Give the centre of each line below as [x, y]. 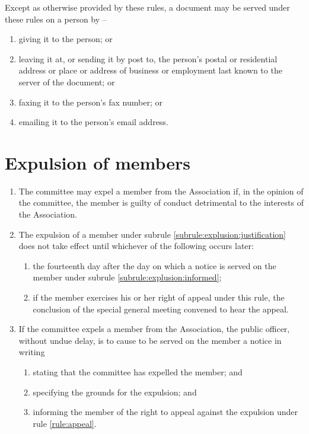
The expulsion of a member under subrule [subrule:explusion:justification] [152, 234]
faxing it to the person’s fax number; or [90, 102]
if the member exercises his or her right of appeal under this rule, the [159, 297]
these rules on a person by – [56, 19]
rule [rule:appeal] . [65, 423]
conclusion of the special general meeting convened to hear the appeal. [161, 309]
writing [32, 352]
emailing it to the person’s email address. [93, 122]
